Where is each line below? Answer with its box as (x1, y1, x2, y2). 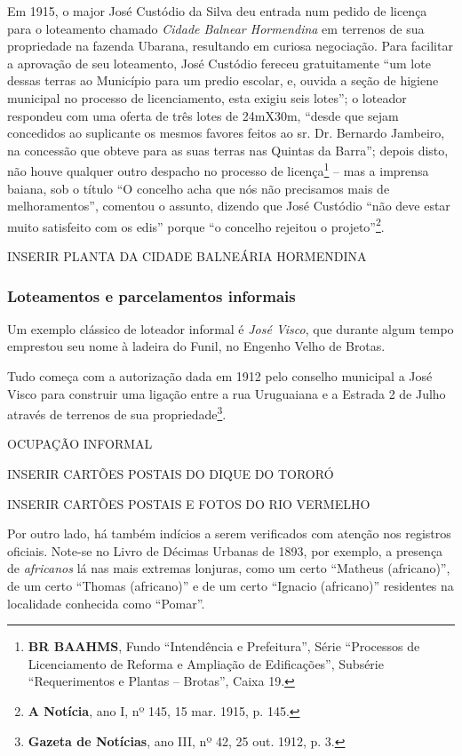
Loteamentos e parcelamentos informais (7, 284, 296, 306)
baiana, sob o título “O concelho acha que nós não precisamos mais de (7, 179, 390, 197)
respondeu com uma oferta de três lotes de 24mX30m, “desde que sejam (7, 106, 399, 124)
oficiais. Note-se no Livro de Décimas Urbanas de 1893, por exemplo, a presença (7, 541, 443, 560)
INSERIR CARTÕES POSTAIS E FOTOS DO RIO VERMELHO (7, 494, 370, 513)
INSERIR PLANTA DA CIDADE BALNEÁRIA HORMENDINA (7, 247, 367, 266)
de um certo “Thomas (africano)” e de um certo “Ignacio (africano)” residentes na (7, 577, 454, 595)
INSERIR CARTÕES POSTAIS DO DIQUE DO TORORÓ (7, 465, 334, 483)
